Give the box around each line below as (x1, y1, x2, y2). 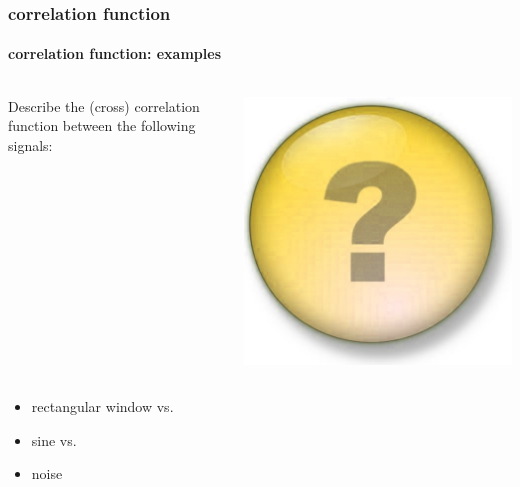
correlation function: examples (8, 43, 221, 64)
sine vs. (31, 429, 77, 450)
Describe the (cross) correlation (8, 95, 200, 116)
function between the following (8, 115, 196, 136)
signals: (8, 134, 53, 155)
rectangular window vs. (31, 396, 174, 417)
